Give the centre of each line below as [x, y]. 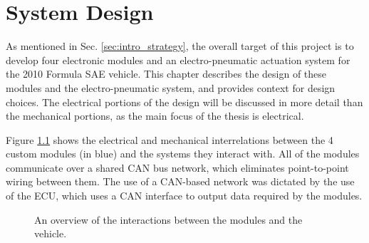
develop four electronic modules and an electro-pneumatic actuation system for [178, 60]
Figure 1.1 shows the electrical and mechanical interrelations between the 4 [170, 139]
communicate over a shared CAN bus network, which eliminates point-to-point [177, 167]
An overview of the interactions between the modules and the [168, 219]
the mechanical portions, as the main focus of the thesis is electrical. [155, 116]
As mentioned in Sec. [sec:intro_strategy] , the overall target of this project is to [180, 46]
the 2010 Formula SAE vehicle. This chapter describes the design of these [166, 74]
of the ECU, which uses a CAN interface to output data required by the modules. [184, 196]
